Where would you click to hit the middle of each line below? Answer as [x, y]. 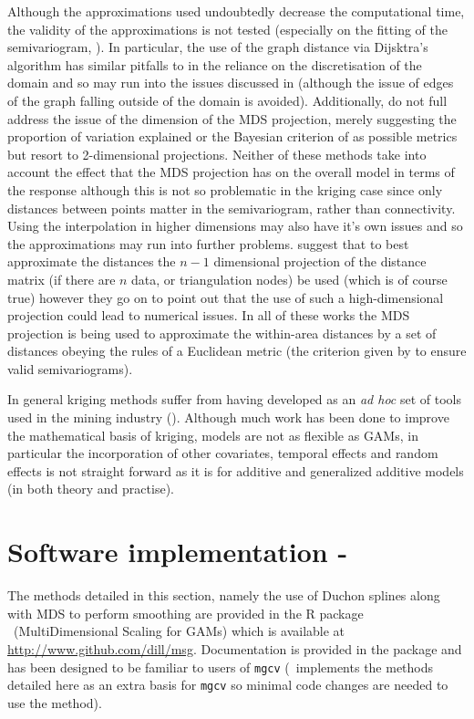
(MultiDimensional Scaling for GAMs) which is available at [179, 631]
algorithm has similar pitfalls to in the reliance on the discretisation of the [215, 64]
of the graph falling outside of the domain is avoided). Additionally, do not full [227, 100]
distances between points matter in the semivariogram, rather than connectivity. [232, 208]
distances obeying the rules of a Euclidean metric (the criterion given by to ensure [237, 351]
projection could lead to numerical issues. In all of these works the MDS [209, 315]
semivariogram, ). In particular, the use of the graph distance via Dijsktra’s [218, 47]
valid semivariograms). [70, 368]
